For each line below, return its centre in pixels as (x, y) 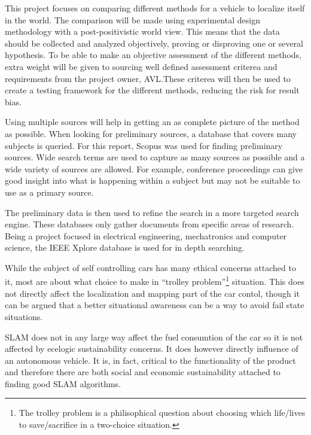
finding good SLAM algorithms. (63, 383)
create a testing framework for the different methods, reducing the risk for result (152, 90)
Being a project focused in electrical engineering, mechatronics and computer (146, 235)
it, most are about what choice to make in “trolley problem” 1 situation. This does (155, 281)
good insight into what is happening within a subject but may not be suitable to (153, 180)
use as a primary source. (49, 192)
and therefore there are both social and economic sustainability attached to (143, 372)
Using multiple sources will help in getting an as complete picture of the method (152, 122)
